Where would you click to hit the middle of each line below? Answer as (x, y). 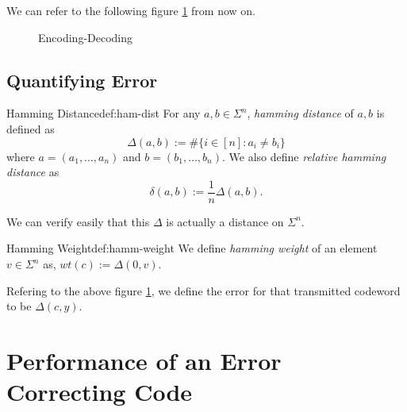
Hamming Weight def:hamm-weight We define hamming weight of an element (192, 248)
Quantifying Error (82, 80)
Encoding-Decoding (86, 37)
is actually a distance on (225, 221)
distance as (33, 172)
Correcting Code (100, 392)
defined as (31, 128)
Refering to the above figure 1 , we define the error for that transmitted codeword (203, 290)
